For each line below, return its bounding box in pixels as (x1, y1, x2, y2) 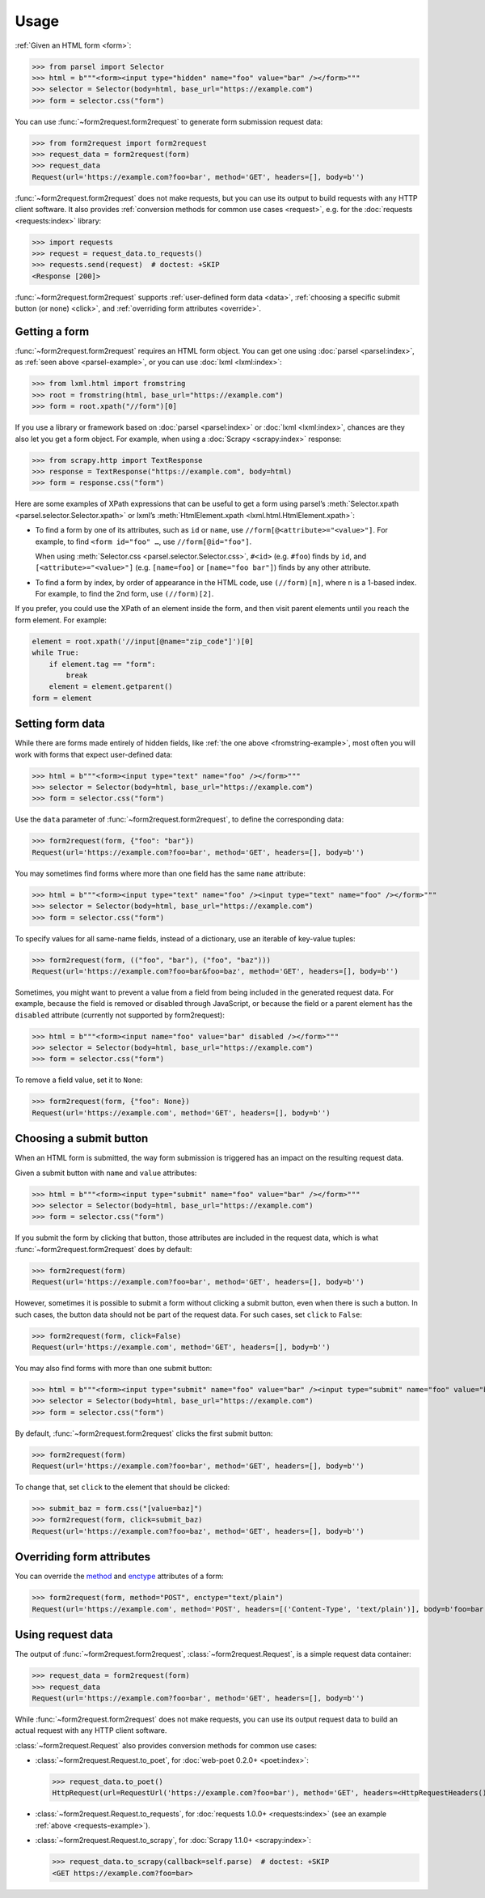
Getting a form (15, 325, 90, 338)
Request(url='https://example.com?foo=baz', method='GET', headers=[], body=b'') (32, 1526, 365, 1535)
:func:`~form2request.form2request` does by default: (15, 1244, 192, 1254)
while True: (32, 648, 80, 657)
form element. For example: (15, 615, 107, 625)
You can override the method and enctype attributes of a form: (15, 1571, 224, 1582)
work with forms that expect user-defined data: (15, 749, 173, 759)
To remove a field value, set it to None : (15, 1075, 143, 1085)
